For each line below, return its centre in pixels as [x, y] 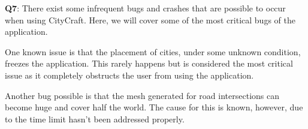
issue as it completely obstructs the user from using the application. [129, 75]
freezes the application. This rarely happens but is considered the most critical [149, 63]
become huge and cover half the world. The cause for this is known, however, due [154, 107]
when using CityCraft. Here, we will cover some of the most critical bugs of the [150, 19]
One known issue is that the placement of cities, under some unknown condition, [153, 51]
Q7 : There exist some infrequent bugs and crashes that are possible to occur [145, 8]
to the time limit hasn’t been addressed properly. [95, 118]
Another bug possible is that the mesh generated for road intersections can [142, 95]
